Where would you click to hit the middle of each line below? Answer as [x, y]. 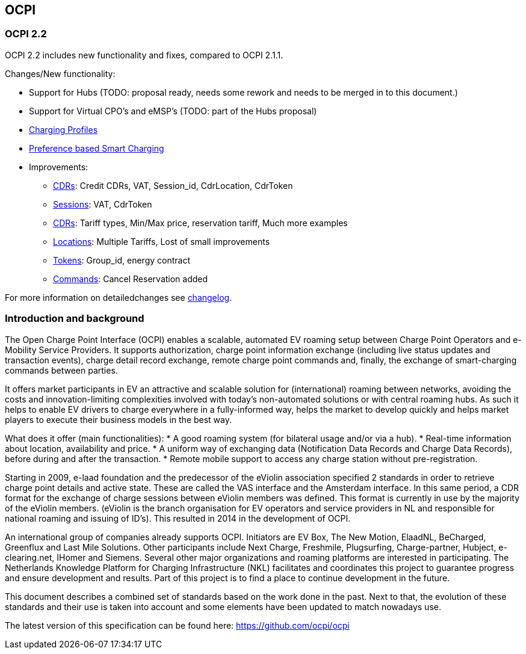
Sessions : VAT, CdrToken [103, 204]
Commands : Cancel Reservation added [131, 279]
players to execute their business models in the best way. [119, 419]
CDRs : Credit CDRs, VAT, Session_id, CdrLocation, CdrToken [173, 185]
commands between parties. [61, 370]
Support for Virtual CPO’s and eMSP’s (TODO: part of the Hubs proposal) [173, 111]
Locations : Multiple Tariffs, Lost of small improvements [162, 241]
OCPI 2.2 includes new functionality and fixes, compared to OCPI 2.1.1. [144, 55]
